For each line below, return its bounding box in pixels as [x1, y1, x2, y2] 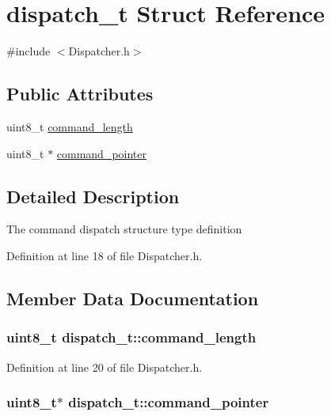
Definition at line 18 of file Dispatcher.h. [6, 247, 203, 263]
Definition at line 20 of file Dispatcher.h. [6, 358, 203, 375]
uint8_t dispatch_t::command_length [6, 327, 257, 347]
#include [6, 43, 51, 59]
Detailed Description [6, 183, 180, 208]
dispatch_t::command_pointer [68, 392, 269, 412]
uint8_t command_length [6, 118, 133, 134]
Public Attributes [6, 81, 154, 106]
